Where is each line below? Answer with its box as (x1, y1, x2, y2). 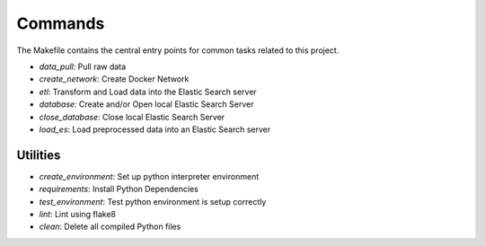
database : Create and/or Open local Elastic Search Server (39, 99, 254, 110)
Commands (16, 13, 105, 33)
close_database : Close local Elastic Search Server (39, 111, 225, 122)
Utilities (16, 147, 61, 163)
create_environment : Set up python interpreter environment (39, 171, 260, 181)
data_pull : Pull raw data (39, 61, 127, 72)
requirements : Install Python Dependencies (39, 184, 199, 195)
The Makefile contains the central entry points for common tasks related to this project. (16, 45, 339, 56)
